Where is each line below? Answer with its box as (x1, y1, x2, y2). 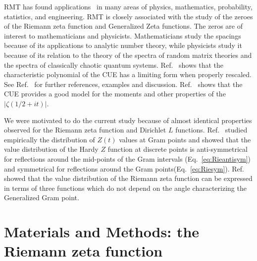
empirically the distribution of (4, 134, 95, 144)
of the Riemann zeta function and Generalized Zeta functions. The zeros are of (4, 21, 243, 31)
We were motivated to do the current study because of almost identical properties (4, 115, 252, 125)
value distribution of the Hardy (4, 144, 99, 154)
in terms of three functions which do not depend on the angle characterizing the (4, 182, 247, 193)
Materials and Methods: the (4, 221, 200, 242)
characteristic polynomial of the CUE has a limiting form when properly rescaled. (4, 69, 252, 80)
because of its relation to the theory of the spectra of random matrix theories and (4, 49, 252, 60)
